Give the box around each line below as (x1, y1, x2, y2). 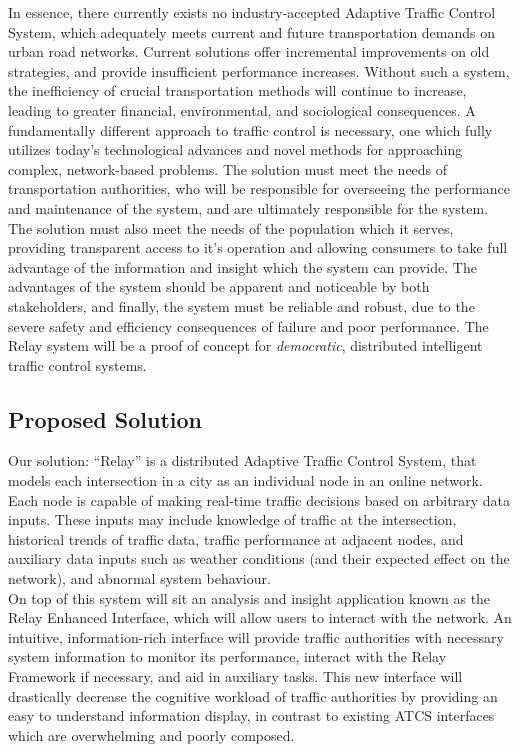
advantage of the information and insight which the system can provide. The (8, 256, 477, 277)
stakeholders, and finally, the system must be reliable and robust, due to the (8, 295, 475, 316)
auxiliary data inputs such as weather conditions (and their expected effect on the (8, 548, 510, 569)
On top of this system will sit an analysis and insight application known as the (8, 587, 491, 608)
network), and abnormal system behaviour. (8, 568, 271, 589)
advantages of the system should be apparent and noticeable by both (8, 276, 430, 297)
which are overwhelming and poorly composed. (8, 724, 295, 745)
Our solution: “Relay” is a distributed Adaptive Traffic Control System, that (8, 450, 477, 471)
